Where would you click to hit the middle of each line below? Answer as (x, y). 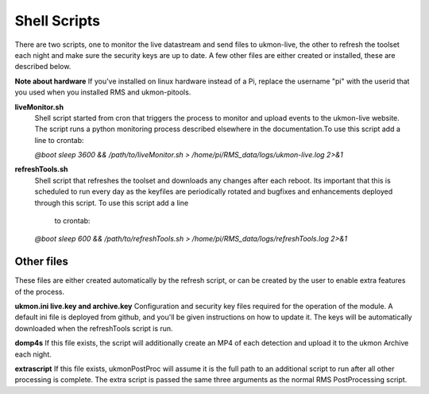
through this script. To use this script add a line (112, 203)
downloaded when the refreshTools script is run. (94, 328)
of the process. (40, 292)
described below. (43, 67)
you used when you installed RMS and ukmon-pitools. (103, 92)
